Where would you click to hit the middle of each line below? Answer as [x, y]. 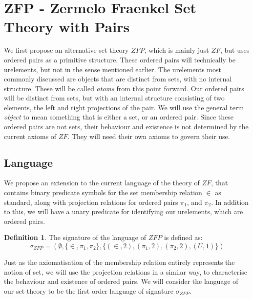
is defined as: [183, 237]
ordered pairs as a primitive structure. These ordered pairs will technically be [120, 59]
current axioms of [30, 136]
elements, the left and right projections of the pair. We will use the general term [124, 107]
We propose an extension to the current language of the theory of [102, 183]
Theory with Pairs [67, 27]
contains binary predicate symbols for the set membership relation [103, 192]
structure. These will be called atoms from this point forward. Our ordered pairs [124, 88]
